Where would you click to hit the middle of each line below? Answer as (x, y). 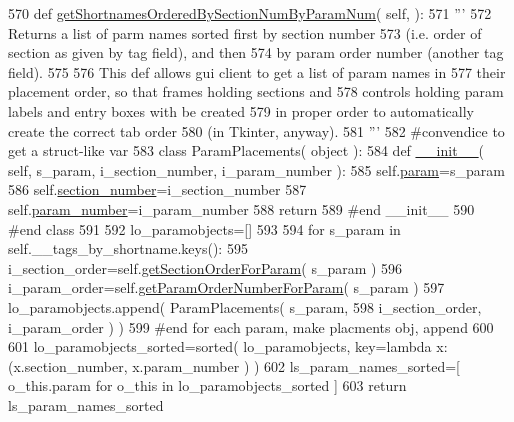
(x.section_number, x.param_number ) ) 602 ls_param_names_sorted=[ (234, 365)
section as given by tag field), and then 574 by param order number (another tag (256, 52)
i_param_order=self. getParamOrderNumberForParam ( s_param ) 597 (226, 287)
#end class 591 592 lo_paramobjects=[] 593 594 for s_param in (204, 228)
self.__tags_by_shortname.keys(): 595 (128, 248)
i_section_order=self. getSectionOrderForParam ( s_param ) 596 (205, 267)
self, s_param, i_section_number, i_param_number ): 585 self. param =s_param (256, 169)
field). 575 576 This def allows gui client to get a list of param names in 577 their (257, 71)
